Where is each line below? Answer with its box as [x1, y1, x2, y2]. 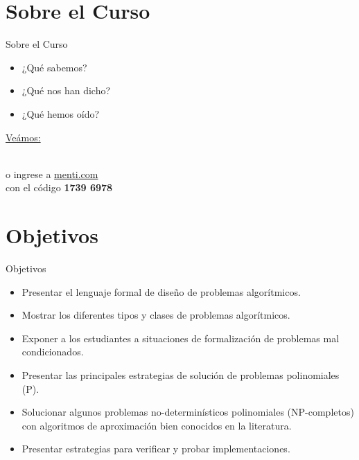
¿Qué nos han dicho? [21, 83, 111, 98]
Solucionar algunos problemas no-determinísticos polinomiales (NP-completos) [21, 405, 354, 419]
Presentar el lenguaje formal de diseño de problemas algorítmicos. [21, 284, 301, 299]
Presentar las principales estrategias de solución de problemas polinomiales [21, 367, 340, 382]
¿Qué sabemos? [21, 60, 87, 74]
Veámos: [6, 130, 41, 144]
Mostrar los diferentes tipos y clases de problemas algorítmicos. [21, 308, 290, 322]
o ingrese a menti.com [6, 166, 98, 181]
